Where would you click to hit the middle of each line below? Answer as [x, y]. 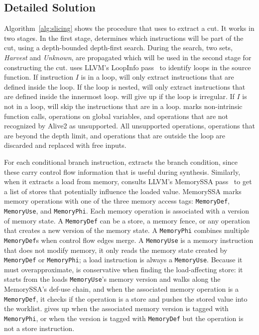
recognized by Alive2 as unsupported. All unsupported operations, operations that [129, 126]
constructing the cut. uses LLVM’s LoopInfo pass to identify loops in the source [128, 67]
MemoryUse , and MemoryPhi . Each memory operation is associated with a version [127, 210]
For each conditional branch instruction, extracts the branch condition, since [121, 162]
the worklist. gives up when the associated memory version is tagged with [116, 308]
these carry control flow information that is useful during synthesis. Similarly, [122, 171]
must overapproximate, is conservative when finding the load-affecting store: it [124, 269]
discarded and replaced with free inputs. [65, 145]
